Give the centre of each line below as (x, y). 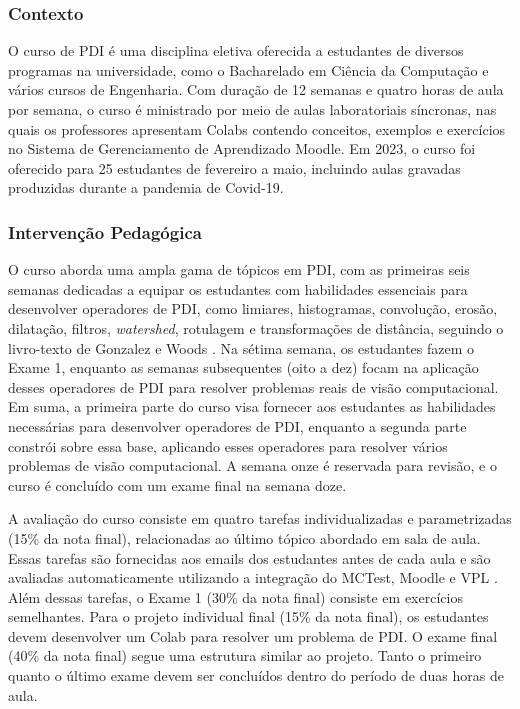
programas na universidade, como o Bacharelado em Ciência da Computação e (248, 69)
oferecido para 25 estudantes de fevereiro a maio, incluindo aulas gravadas (234, 167)
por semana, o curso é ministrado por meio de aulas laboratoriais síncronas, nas (252, 109)
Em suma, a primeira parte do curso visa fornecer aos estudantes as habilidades (252, 406)
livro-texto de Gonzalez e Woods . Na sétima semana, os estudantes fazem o (241, 347)
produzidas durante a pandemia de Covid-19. (146, 187)
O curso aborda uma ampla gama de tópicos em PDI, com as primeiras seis (239, 269)
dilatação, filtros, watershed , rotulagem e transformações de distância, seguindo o (256, 327)
